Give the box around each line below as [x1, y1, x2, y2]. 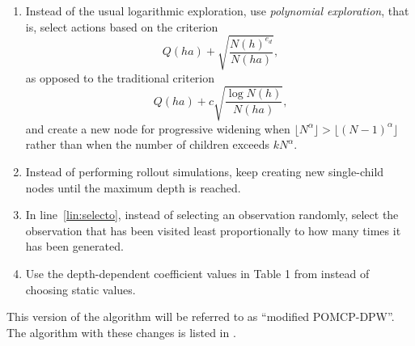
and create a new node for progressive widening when [25, 120, 290, 137]
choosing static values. [25, 281, 136, 297]
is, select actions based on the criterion [25, 18, 218, 35]
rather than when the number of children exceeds [25, 136, 270, 153]
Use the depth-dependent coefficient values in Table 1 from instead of [25, 265, 370, 282]
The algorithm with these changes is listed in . [6, 323, 236, 340]
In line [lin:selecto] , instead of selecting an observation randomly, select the [25, 206, 399, 223]
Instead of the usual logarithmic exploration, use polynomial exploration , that [25, 2, 409, 19]
